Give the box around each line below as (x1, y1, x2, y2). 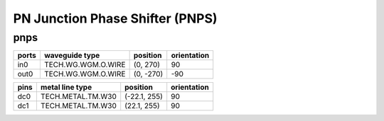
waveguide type (43, 50, 100, 60)
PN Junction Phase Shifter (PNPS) (13, 11, 218, 26)
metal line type (40, 82, 92, 92)
